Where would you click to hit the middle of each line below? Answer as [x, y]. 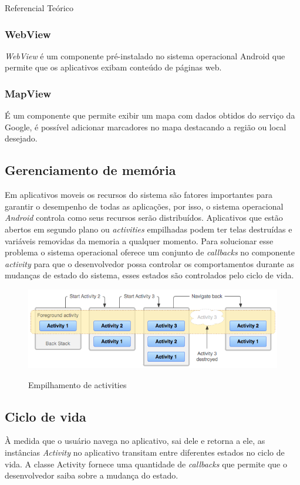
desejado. [21, 138]
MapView [28, 93]
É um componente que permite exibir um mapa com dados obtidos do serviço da [150, 115]
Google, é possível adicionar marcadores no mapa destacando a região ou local [146, 127]
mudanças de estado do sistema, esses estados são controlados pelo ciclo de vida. [149, 275]
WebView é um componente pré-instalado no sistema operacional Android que [145, 55]
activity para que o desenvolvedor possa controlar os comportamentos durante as [150, 263]
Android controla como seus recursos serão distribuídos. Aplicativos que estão [144, 218]
